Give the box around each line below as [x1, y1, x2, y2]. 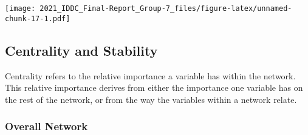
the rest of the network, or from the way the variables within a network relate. [5, 93, 297, 105]
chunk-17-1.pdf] [5, 14, 70, 23]
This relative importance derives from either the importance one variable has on [5, 81, 303, 94]
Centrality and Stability [5, 41, 158, 59]
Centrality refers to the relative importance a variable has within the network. [5, 69, 296, 82]
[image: [5, 4, 36, 13]
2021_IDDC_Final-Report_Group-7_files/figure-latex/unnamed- [39, 4, 292, 13]
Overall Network [5, 119, 88, 134]
